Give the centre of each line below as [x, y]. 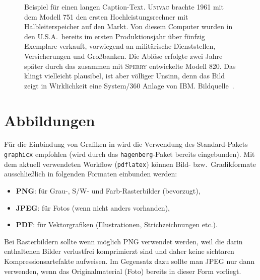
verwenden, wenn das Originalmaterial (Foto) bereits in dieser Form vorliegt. [123, 271]
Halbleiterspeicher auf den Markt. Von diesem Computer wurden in [128, 26]
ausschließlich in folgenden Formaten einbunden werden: [91, 174]
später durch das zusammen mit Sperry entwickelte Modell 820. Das [130, 66]
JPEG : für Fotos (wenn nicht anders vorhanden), [93, 207]
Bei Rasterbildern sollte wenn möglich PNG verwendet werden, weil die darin [123, 241]
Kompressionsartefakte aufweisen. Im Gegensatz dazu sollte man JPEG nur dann [129, 261]
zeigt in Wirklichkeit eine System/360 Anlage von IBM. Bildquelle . [129, 85]
